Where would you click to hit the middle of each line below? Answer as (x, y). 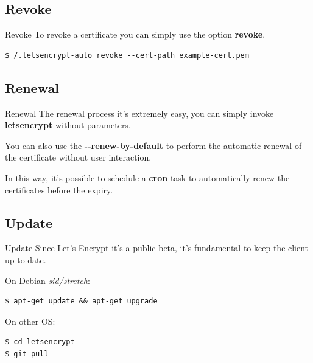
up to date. (26, 259)
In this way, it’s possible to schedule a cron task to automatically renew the (147, 177)
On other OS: (30, 321)
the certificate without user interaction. (78, 157)
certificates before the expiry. (59, 189)
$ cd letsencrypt (40, 342)
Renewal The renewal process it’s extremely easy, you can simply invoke (139, 113)
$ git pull (27, 354)
